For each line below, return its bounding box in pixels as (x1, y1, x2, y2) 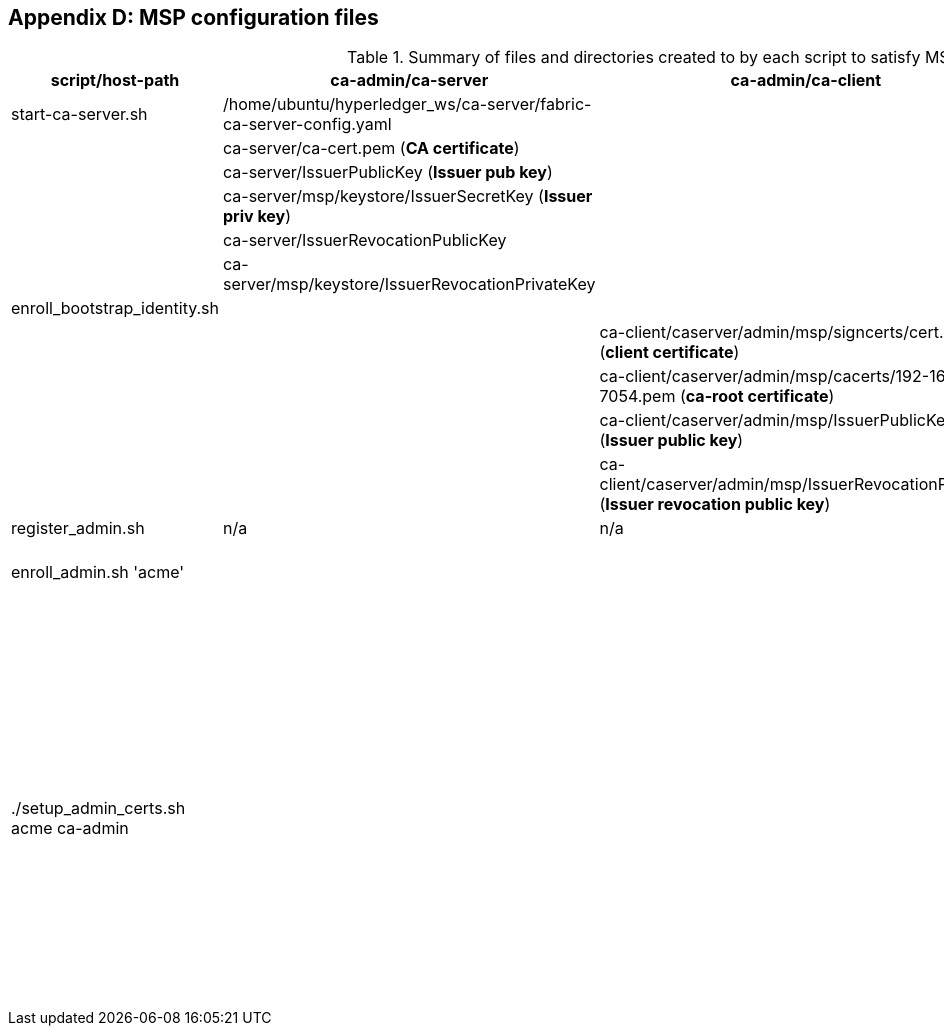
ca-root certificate (685, 386, 829, 407)
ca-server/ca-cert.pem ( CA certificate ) (223, 138, 520, 159)
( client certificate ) (599, 342, 740, 363)
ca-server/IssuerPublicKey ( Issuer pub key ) (223, 162, 553, 183)
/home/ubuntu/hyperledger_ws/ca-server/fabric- (223, 94, 592, 115)
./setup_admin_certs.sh (11, 798, 186, 819)
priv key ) (223, 206, 292, 227)
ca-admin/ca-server (330, 70, 489, 91)
